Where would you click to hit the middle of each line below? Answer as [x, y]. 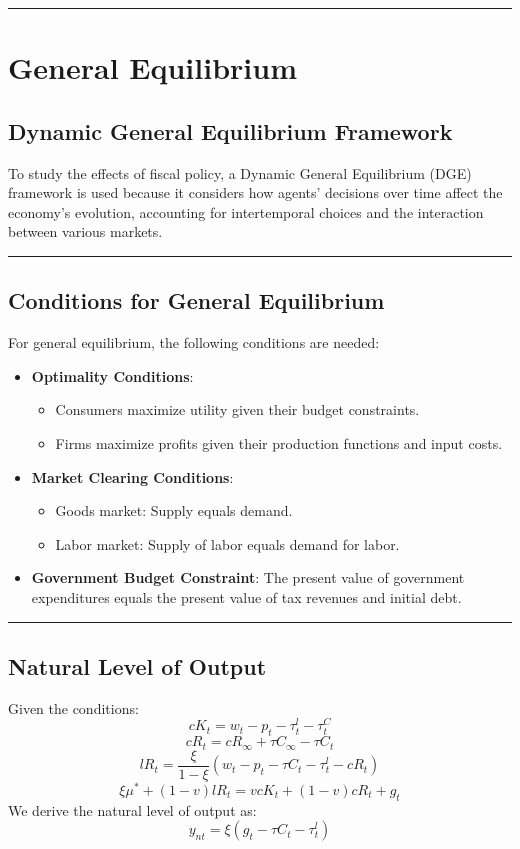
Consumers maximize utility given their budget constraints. [237, 409]
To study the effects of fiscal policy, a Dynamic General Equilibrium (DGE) [240, 172]
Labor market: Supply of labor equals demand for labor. [227, 543]
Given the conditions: [73, 707]
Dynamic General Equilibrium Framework [230, 130]
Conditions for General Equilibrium [196, 300]
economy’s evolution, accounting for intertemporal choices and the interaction [246, 211]
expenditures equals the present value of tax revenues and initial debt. [246, 596]
